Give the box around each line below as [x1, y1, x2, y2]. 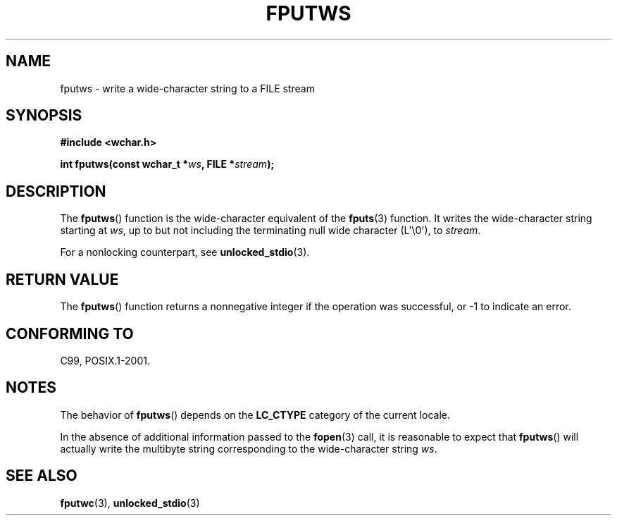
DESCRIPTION [6, 182, 106, 200]
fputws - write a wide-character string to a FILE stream [60, 82, 315, 94]
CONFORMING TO [6, 324, 134, 343]
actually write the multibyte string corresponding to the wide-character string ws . [60, 442, 437, 455]
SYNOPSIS [6, 106, 82, 125]
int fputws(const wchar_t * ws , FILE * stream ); [60, 158, 275, 171]
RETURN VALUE [6, 270, 119, 288]
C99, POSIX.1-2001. [60, 354, 150, 367]
